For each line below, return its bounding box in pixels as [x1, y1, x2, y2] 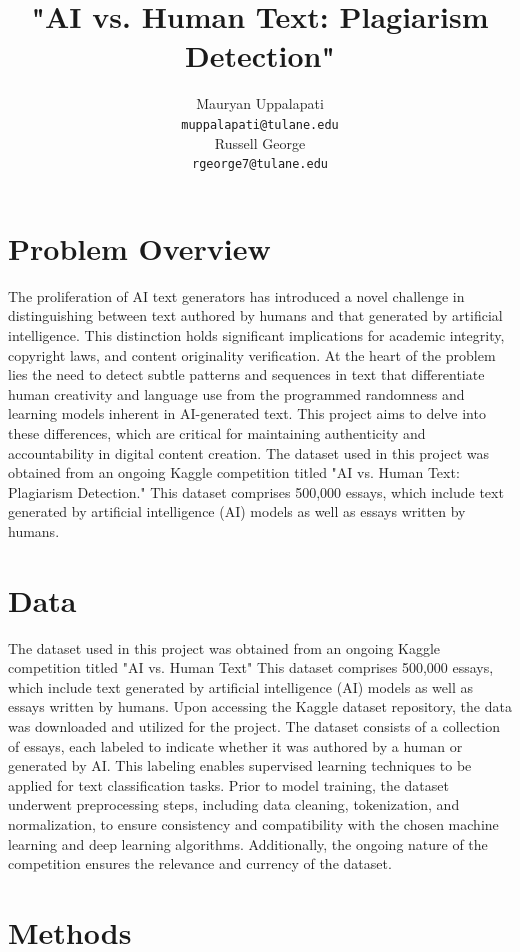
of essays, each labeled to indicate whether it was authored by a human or [8, 735, 463, 756]
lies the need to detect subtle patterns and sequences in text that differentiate [8, 364, 485, 385]
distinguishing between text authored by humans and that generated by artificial [8, 305, 503, 326]
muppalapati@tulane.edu [181, 117, 339, 132]
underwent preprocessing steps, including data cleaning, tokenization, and [8, 794, 460, 815]
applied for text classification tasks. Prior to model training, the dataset [8, 774, 449, 795]
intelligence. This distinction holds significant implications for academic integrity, [8, 324, 505, 345]
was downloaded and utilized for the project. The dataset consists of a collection [8, 715, 500, 736]
